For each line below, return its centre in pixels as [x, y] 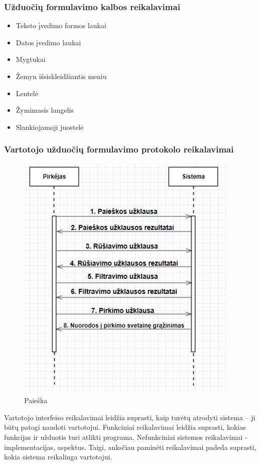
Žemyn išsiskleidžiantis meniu [61, 76]
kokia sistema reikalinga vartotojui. [58, 457]
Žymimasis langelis [45, 110]
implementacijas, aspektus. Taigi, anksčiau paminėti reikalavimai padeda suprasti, [130, 447]
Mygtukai [31, 59]
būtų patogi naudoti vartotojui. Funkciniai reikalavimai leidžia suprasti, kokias [125, 427]
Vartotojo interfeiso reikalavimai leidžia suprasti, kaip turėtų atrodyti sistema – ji [130, 417]
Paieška [36, 400]
